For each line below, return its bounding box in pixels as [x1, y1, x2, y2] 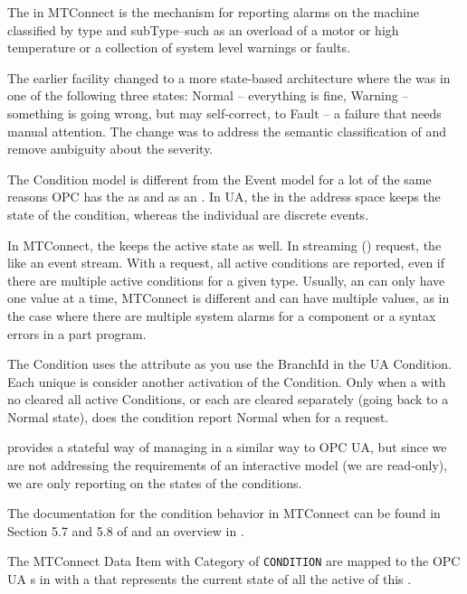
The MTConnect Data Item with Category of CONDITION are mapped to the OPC [7, 552, 461, 570]
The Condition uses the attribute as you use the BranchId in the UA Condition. [7, 354, 452, 373]
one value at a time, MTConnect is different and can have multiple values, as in [7, 288, 450, 307]
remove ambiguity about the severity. [7, 139, 214, 158]
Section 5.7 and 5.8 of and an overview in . [7, 521, 244, 540]
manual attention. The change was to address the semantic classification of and [7, 121, 447, 140]
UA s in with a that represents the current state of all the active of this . [7, 570, 412, 589]
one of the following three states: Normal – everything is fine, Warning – [7, 86, 409, 105]
